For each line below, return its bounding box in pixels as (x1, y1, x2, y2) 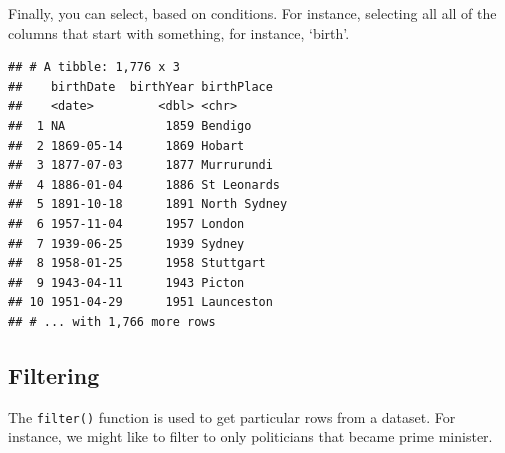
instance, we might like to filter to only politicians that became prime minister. (8, 426, 493, 447)
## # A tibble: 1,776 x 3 (8, 60, 180, 75)
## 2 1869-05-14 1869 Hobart (8, 138, 245, 153)
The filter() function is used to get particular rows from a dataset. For (8, 406, 456, 427)
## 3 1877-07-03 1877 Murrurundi (8, 158, 273, 173)
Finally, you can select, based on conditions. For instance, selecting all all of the (8, 3, 497, 23)
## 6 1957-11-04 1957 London (8, 216, 245, 231)
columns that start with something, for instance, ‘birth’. (8, 22, 350, 43)
